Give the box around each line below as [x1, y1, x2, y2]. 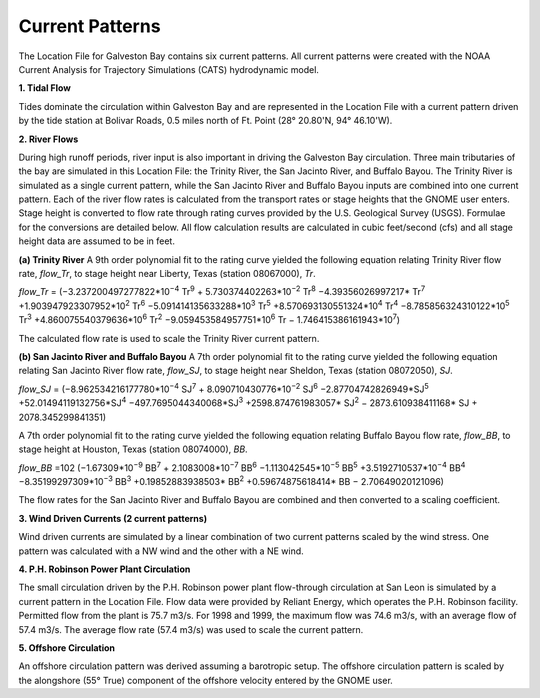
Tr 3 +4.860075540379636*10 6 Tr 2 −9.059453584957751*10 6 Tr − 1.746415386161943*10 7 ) [18, 312, 400, 326]
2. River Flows [18, 133, 79, 145]
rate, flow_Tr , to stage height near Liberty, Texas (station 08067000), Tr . [18, 268, 316, 280]
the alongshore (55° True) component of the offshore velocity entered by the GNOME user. [18, 674, 394, 686]
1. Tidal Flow [18, 82, 72, 94]
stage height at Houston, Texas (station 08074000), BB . [18, 443, 249, 455]
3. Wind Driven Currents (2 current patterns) [18, 512, 208, 524]
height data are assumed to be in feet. [18, 235, 175, 247]
